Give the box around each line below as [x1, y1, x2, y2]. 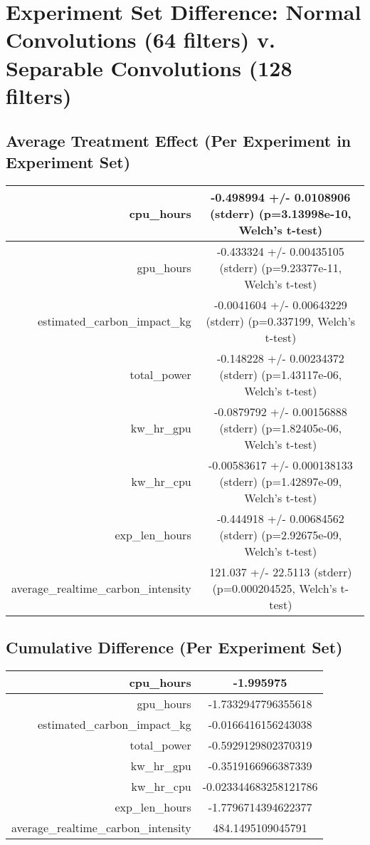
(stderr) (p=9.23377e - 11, [219, 259, 342, 276]
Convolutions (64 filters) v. [6, 25, 275, 54]
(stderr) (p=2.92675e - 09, [219, 526, 342, 543]
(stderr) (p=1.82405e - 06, [219, 419, 342, 436]
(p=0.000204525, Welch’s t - [212, 579, 349, 596]
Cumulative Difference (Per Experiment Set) [6, 636, 343, 658]
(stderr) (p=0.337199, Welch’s [206, 312, 356, 329]
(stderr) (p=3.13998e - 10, [209, 204, 351, 222]
